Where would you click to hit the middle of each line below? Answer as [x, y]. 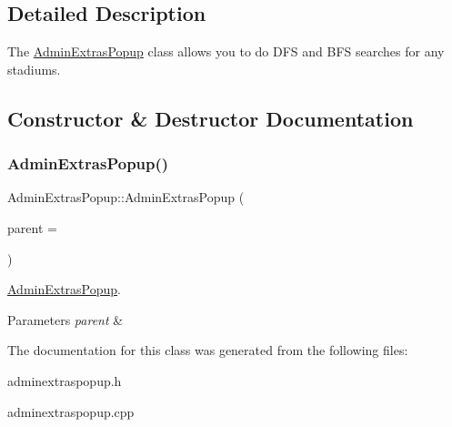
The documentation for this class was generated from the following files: [208, 350]
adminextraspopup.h [65, 380]
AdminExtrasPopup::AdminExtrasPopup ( [126, 197]
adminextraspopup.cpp [71, 411]
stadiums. [34, 69]
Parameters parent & [65, 319]
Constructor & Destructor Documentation [211, 118]
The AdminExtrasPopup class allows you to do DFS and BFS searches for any [226, 51]
